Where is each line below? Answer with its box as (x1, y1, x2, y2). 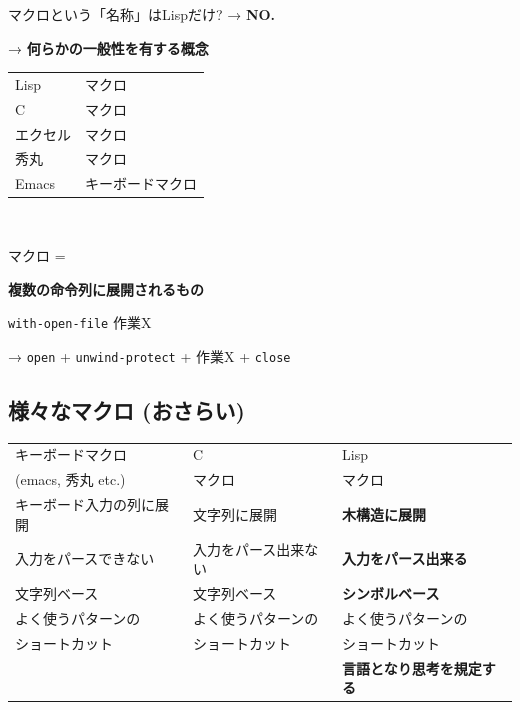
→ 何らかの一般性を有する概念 (8, 37, 209, 58)
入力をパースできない (15, 548, 155, 569)
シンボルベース (342, 583, 440, 604)
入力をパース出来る (342, 548, 468, 569)
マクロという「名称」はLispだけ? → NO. (8, 4, 276, 24)
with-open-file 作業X (8, 312, 152, 333)
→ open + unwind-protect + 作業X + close (8, 345, 291, 366)
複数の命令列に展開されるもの (8, 278, 204, 299)
